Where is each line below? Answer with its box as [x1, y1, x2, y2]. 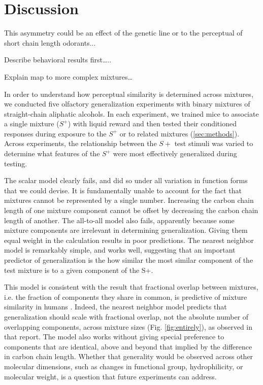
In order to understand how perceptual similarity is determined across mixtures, [4, 88, 253, 99]
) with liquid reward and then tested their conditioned [68, 118, 237, 129]
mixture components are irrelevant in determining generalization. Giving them [4, 225, 248, 235]
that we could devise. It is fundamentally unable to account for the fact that [4, 185, 242, 195]
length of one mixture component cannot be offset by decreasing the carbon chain [4, 205, 258, 216]
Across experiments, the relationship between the [4, 138, 157, 149]
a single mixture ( [4, 118, 59, 129]
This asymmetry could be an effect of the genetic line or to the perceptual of [4, 27, 243, 38]
